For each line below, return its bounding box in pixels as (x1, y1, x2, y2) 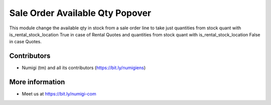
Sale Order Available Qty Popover (9, 7, 152, 18)
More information (9, 78, 65, 87)
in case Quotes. (9, 39, 42, 45)
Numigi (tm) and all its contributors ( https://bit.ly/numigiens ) (22, 65, 146, 71)
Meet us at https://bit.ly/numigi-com (22, 91, 96, 97)
